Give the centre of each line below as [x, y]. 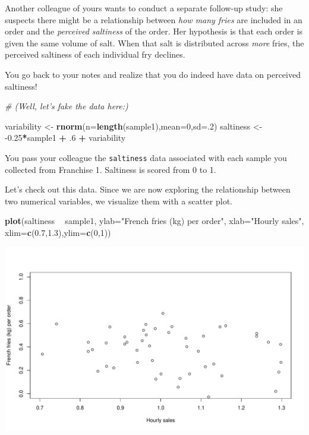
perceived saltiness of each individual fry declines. [95, 54]
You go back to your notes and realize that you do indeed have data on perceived [153, 74]
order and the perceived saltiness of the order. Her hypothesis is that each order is [154, 31]
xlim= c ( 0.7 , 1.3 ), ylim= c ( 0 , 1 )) [58, 232]
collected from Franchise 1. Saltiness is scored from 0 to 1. [111, 169]
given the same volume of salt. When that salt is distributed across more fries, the [154, 42]
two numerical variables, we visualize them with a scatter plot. [119, 201]
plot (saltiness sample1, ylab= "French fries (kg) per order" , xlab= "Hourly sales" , [154, 221]
